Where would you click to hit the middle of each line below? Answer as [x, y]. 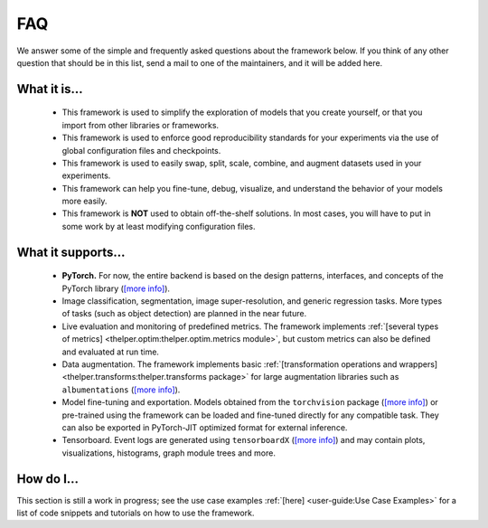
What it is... [50, 89]
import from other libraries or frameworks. [141, 125]
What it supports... [71, 252]
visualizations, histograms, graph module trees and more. [169, 453]
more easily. [84, 201]
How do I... [48, 479]
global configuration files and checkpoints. [141, 150]
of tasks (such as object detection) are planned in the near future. [184, 314]
